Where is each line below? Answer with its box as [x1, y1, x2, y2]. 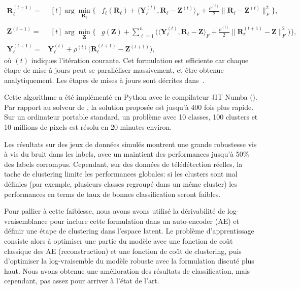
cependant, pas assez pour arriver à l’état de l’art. [4, 275, 159, 286]
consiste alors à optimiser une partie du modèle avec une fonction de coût [4, 236, 233, 246]
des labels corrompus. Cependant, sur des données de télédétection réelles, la [4, 158, 243, 169]
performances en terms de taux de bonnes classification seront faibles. [4, 188, 221, 199]
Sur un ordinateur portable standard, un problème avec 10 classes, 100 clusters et [4, 111, 258, 122]
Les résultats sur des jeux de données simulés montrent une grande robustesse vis [4, 138, 257, 149]
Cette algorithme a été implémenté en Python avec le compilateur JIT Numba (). [4, 92, 257, 102]
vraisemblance [4, 215, 48, 226]
